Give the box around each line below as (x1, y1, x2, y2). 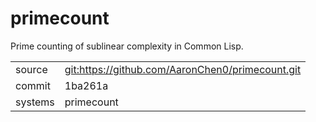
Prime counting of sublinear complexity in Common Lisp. (10, 40, 244, 52)
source (15, 62, 48, 76)
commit (15, 78, 51, 92)
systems (15, 95, 55, 109)
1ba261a (64, 78, 109, 92)
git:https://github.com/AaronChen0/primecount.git (64, 62, 302, 76)
